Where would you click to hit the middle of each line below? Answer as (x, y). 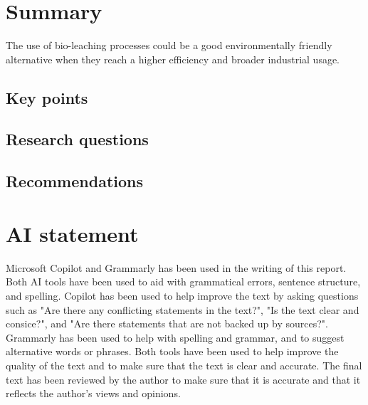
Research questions (77, 139)
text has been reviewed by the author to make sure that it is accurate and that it (183, 379)
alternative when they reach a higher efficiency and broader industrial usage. (173, 59)
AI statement (72, 233)
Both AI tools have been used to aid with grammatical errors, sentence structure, (183, 282)
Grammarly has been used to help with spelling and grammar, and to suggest (175, 337)
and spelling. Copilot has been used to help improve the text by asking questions (182, 295)
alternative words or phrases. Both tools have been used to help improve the (172, 351)
